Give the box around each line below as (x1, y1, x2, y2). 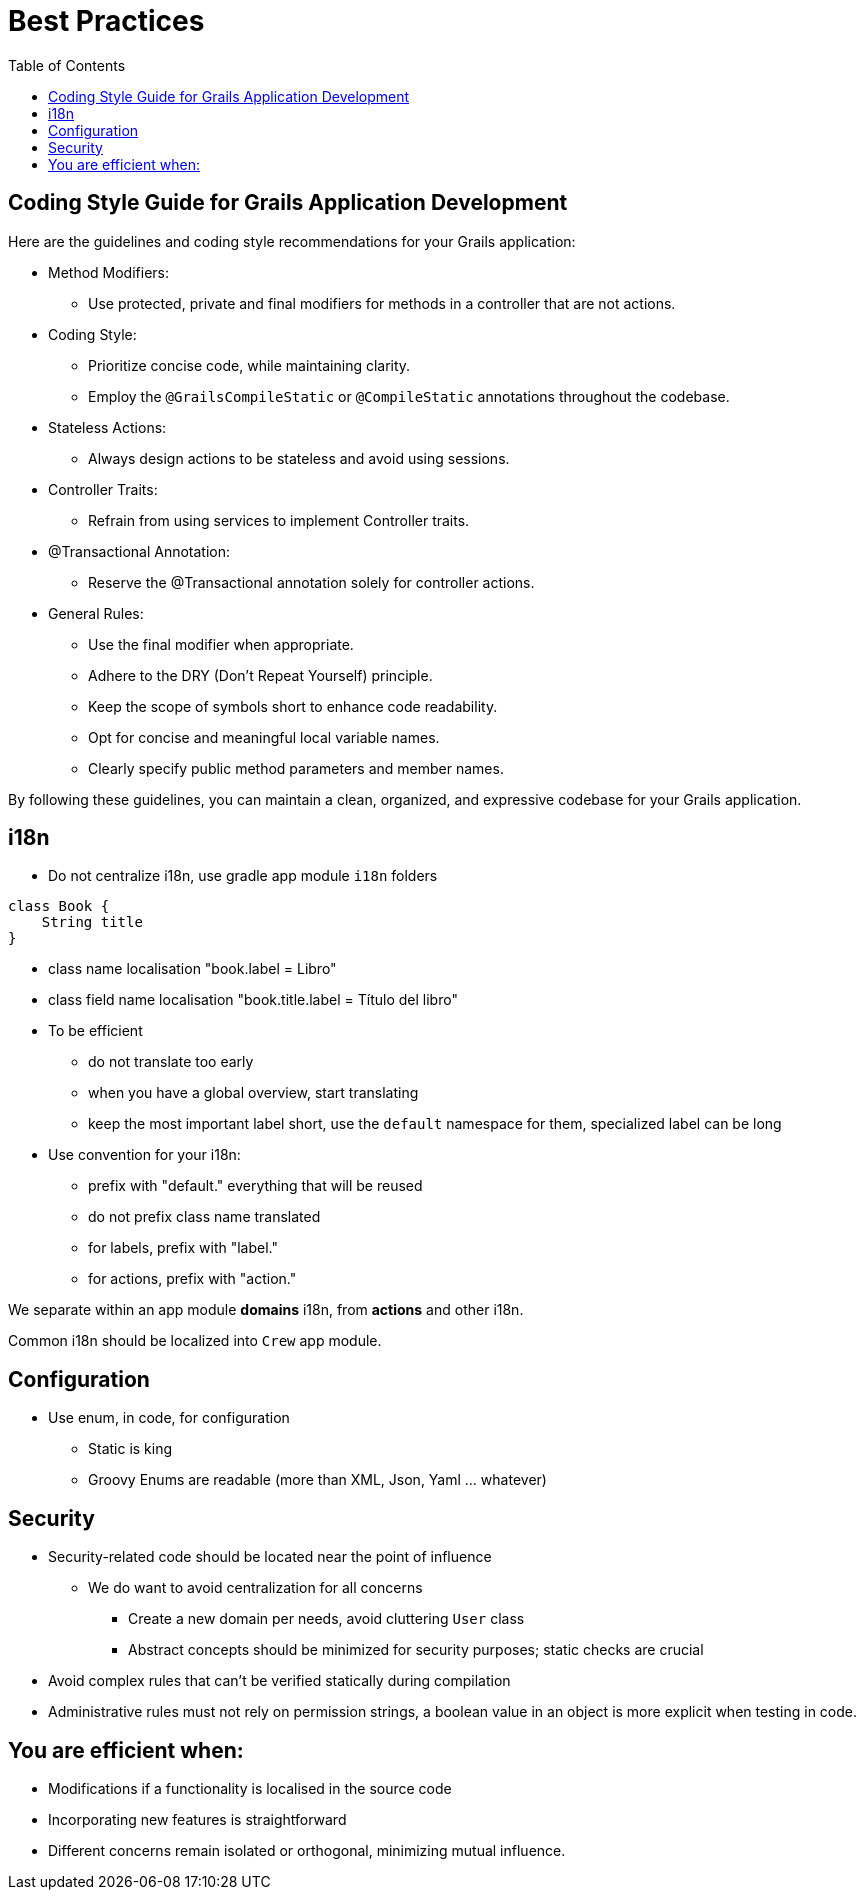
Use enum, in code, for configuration (48, 1409, 290, 1427)
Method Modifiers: (48, 263, 170, 281)
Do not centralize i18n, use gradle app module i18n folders (48, 867, 438, 885)
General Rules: (48, 604, 144, 622)
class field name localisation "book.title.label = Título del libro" (48, 991, 458, 1009)
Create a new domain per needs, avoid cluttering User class (128, 1610, 525, 1628)
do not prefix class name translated (88, 1208, 321, 1226)
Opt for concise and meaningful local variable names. (88, 728, 440, 746)
